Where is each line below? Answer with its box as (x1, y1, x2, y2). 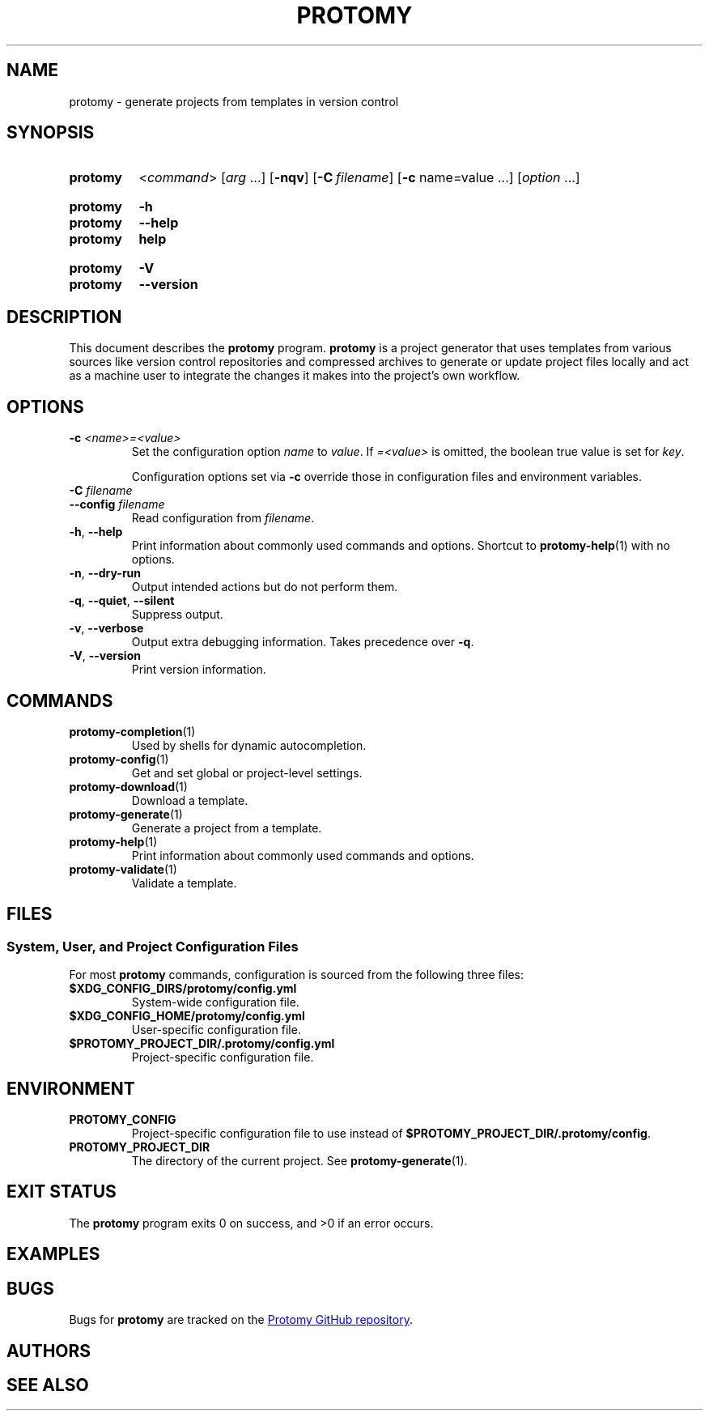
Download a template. (131, 793, 248, 807)
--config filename (69, 497, 165, 512)
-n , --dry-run (69, 566, 142, 581)
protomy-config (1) (69, 751, 169, 766)
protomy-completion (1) (69, 724, 196, 738)
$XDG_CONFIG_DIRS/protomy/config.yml (69, 981, 297, 996)
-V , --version (69, 649, 141, 663)
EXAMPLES (6, 1244, 100, 1265)
